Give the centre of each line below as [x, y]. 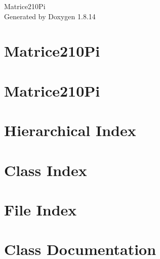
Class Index [46, 170]
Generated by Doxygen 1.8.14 [50, 16]
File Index [41, 209]
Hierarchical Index [70, 130]
